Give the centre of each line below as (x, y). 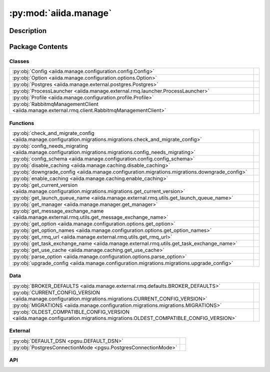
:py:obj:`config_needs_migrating (50, 146)
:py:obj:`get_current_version (45, 185)
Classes (19, 61)
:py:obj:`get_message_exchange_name (58, 211)
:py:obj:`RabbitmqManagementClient (55, 104)
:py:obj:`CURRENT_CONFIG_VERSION (56, 292)
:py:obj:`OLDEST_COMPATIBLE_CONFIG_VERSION (71, 311)
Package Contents (38, 47)
